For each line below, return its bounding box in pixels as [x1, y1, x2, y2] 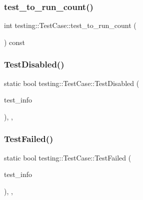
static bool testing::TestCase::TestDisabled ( [4, 77, 139, 88]
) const [4, 36, 25, 47]
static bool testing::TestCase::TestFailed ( [4, 152, 131, 162]
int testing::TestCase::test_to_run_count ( [4, 20, 136, 30]
